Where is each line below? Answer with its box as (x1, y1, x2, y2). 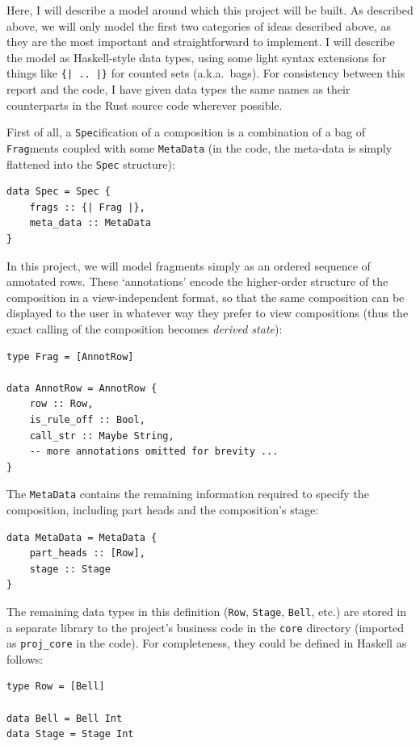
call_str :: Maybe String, (29, 430, 174, 442)
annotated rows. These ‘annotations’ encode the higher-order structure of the (6, 273, 388, 290)
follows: (6, 650, 44, 667)
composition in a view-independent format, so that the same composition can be (6, 288, 405, 305)
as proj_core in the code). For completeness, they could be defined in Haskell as (6, 635, 407, 652)
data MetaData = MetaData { (6, 531, 157, 543)
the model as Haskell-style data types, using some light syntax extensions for (6, 48, 387, 65)
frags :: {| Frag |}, (29, 201, 145, 213)
